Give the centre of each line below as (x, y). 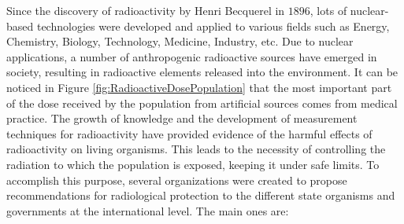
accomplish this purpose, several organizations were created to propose (177, 180)
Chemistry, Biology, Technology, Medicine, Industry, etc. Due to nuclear (180, 41)
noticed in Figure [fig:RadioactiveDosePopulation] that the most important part (199, 87)
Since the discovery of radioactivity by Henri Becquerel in (146, 10)
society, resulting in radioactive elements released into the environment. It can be (202, 72)
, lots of (328, 10)
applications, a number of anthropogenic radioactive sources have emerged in (192, 56)
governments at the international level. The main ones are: (148, 210)
